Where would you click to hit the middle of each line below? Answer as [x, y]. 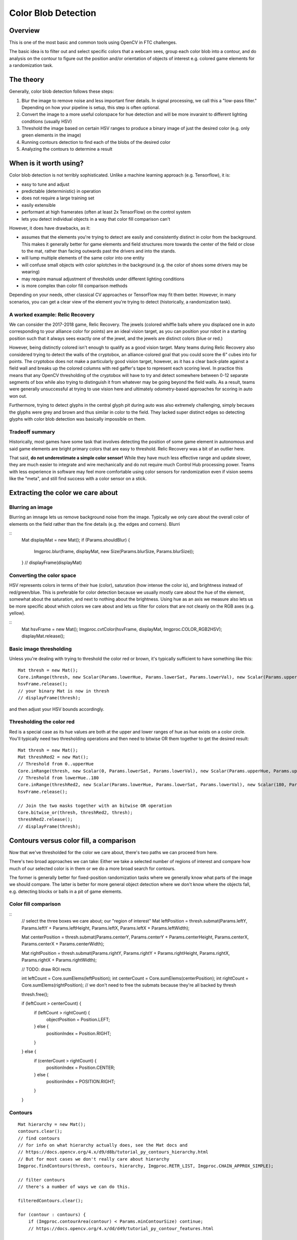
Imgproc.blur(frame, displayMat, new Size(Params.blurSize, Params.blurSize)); [114, 551]
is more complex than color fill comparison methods [74, 286]
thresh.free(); [35, 994]
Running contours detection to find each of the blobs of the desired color [96, 142]
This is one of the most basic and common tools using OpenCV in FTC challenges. [93, 43]
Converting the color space [43, 575]
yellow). [17, 613]
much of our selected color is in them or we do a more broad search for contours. [92, 868]
